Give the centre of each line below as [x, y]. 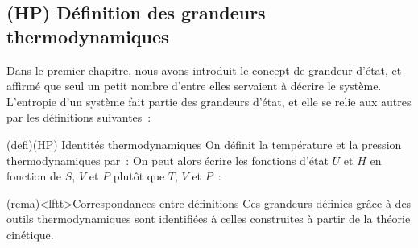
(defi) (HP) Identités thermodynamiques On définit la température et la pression [204, 144]
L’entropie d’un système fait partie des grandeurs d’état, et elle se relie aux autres [209, 101]
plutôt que [139, 176]
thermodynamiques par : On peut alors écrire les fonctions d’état [168, 160]
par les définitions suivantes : [79, 117]
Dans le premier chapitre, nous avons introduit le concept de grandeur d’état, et [204, 70]
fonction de [34, 176]
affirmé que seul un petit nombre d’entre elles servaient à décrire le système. [194, 86]
